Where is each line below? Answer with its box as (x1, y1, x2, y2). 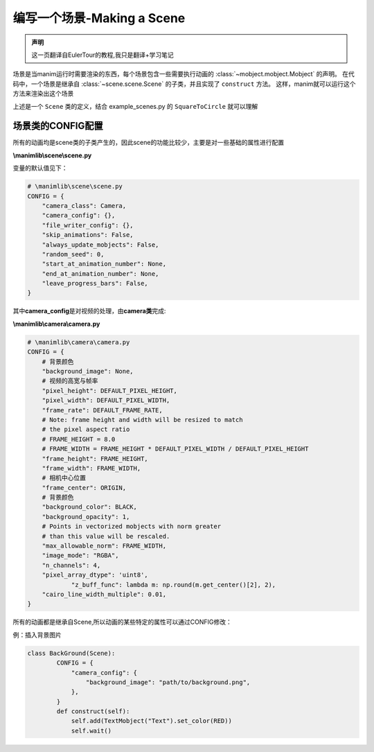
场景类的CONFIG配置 (12, 120, 103, 132)
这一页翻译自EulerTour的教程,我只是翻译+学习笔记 (31, 51, 174, 59)
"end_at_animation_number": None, (42, 270, 159, 277)
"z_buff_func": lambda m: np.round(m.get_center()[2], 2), (71, 581, 276, 588)
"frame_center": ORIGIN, (42, 484, 127, 491)
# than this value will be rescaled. (42, 532, 170, 540)
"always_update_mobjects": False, (42, 241, 159, 249)
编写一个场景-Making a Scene (12, 10, 186, 26)
